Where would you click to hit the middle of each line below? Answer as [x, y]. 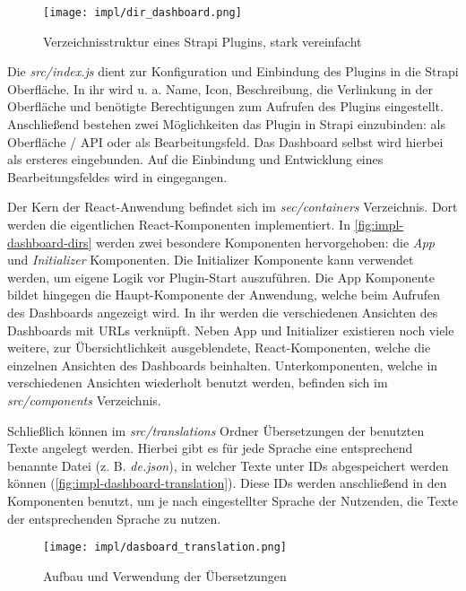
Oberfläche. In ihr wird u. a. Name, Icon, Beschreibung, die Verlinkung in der [220, 88]
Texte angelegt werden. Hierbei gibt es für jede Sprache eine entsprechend [210, 448]
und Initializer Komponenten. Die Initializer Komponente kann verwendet [211, 260]
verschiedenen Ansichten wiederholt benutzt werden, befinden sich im [198, 382]
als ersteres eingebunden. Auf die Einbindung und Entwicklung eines [195, 159]
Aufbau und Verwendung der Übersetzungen [165, 575]
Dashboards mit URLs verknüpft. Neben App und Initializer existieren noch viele [231, 330]
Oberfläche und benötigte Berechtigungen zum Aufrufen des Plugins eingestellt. [225, 106]
